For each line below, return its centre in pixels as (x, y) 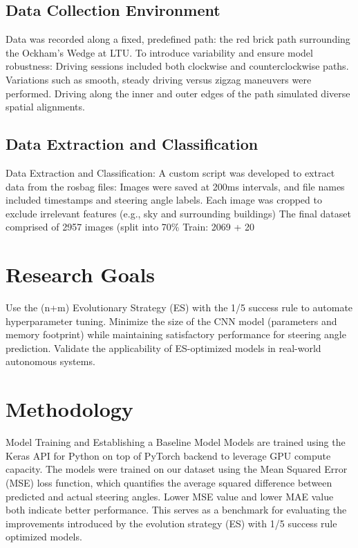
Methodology (69, 409)
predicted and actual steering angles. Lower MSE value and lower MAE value (170, 496)
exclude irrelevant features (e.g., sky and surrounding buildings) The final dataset (178, 213)
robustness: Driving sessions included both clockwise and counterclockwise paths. (177, 66)
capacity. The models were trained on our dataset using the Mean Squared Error (177, 469)
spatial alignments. (45, 107)
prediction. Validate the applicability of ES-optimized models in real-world (163, 348)
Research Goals (81, 274)
